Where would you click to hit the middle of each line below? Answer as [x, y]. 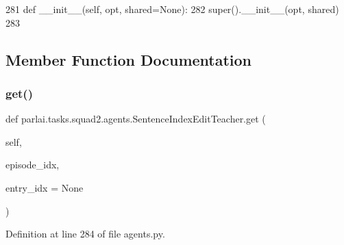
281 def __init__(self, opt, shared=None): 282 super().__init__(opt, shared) [172, 9]
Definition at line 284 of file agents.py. [85, 234]
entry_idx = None [45, 187]
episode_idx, [33, 165]
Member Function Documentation [129, 59]
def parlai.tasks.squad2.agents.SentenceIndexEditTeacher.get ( [136, 119]
